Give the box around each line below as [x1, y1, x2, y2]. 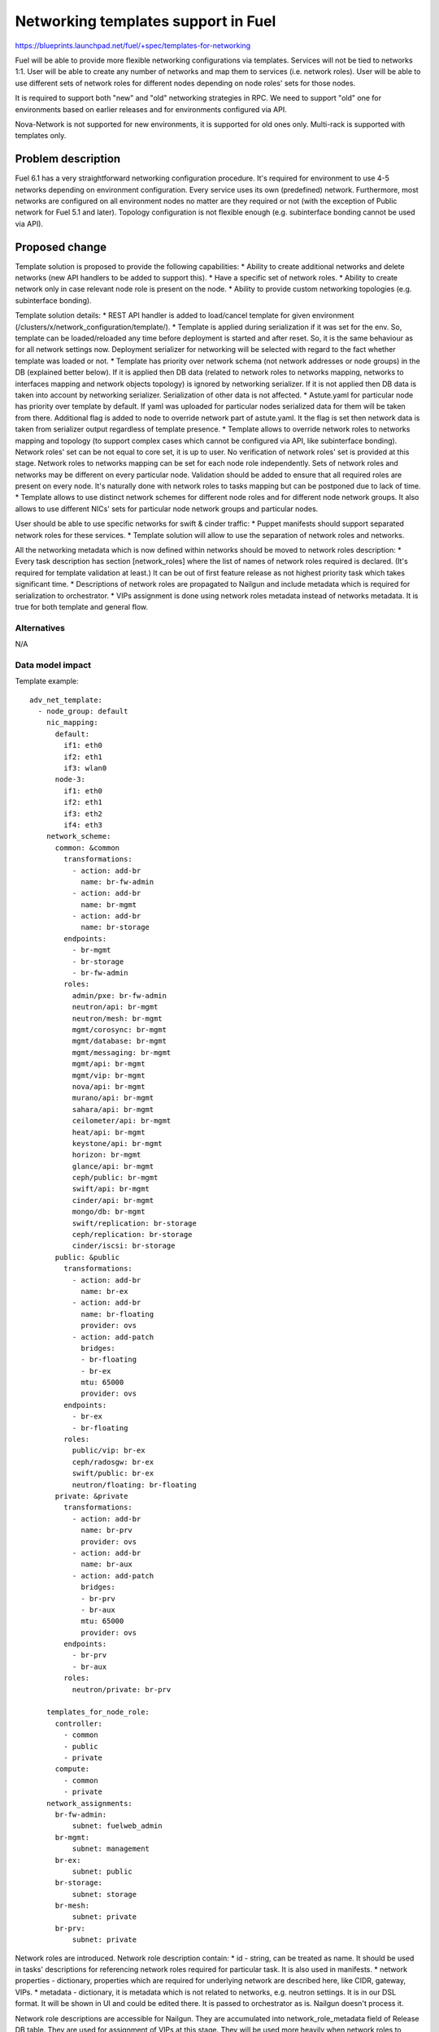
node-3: [54, 775, 85, 784]
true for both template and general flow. [15, 601, 149, 611]
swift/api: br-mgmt [72, 1184, 150, 1194]
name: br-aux [80, 1560, 133, 1569]
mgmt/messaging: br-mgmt [72, 1048, 172, 1057]
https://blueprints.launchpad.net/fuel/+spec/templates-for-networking [15, 41, 251, 50]
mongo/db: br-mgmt [72, 1207, 146, 1217]
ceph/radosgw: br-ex [72, 1457, 154, 1466]
